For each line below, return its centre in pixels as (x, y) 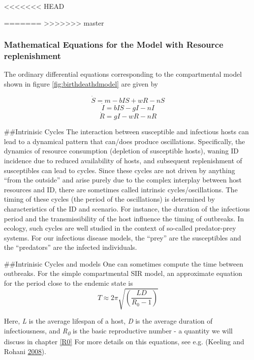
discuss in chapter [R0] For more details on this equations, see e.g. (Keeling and (124, 341)
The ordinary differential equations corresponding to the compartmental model (123, 74)
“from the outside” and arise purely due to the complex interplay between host (123, 180)
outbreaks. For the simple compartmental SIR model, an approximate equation (123, 273)
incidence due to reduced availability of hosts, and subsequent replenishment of (123, 160)
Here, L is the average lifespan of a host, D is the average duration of (108, 321)
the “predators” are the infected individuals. (71, 247)
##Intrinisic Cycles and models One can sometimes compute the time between (124, 263)
